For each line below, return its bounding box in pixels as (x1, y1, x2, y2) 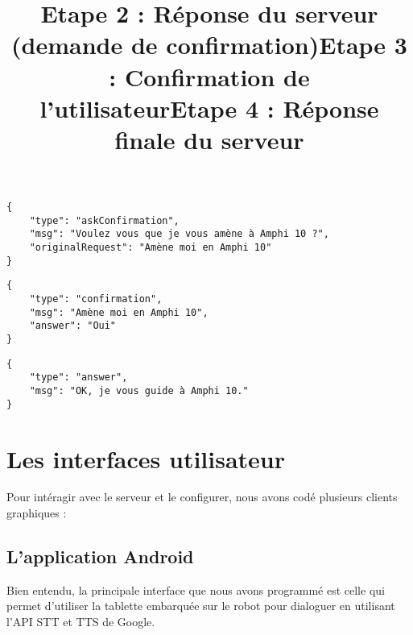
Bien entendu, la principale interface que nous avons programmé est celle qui (6, 581, 385, 598)
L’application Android (6, 544, 194, 569)
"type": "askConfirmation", (29, 214, 180, 226)
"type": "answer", (29, 371, 128, 384)
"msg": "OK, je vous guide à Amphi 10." (29, 385, 249, 396)
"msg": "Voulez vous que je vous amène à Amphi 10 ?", (29, 228, 329, 240)
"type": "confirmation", (29, 293, 163, 305)
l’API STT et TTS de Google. (6, 613, 155, 630)
